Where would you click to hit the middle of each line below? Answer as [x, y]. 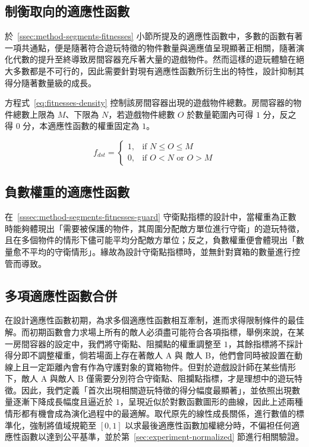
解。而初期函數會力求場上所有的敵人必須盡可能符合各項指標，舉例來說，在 [150, 331]
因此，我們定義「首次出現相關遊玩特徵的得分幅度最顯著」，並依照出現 [156, 390]
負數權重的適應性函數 [67, 192]
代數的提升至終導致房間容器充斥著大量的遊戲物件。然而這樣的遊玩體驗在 [154, 59]
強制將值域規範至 [63, 425]
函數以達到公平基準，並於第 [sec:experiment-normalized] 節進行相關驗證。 [162, 437]
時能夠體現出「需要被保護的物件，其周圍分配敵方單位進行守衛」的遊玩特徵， [154, 228]
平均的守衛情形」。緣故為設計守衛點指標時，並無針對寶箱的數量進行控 [165, 251]
